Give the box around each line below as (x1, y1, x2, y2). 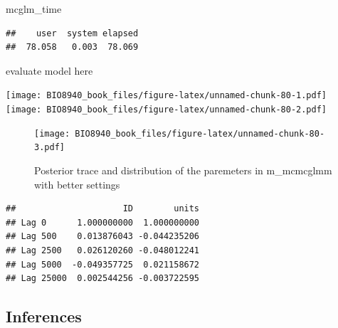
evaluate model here (6, 63, 93, 78)
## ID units (6, 203, 200, 214)
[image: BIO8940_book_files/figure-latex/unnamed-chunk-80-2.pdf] (6, 105, 327, 115)
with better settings (34, 176, 120, 191)
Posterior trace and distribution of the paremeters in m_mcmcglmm (34, 163, 332, 177)
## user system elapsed (6, 28, 139, 38)
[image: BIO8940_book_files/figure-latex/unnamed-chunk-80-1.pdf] (6, 90, 327, 101)
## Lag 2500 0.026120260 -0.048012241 (6, 245, 200, 255)
